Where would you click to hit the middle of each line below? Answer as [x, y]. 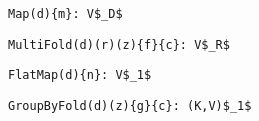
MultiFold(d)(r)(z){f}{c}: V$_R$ [119, 44]
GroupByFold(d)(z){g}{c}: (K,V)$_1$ [130, 105]
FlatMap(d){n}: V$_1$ [80, 75]
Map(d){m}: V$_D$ [65, 14]
